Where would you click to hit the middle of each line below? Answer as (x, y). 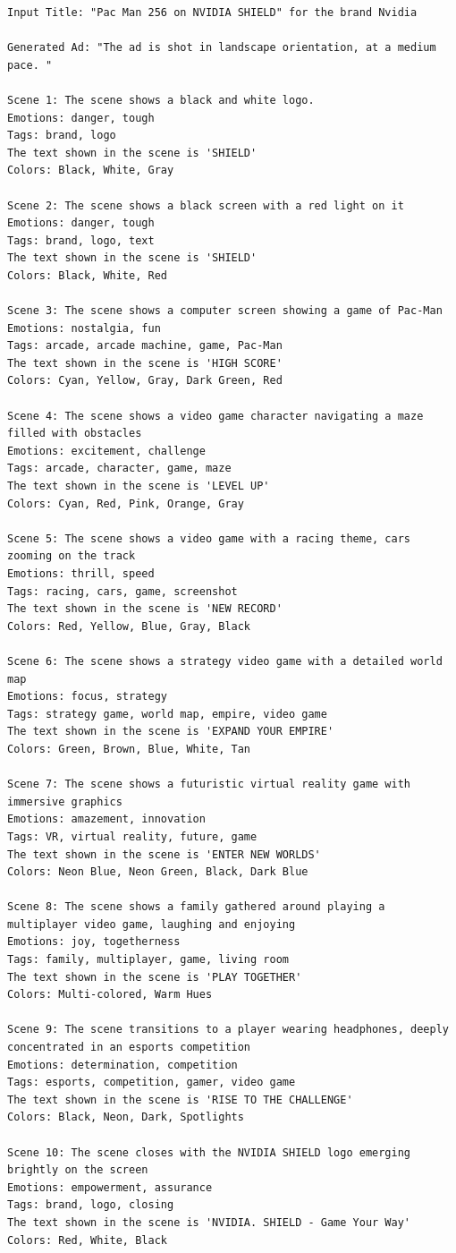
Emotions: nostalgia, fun (84, 328)
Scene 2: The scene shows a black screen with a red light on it (206, 205)
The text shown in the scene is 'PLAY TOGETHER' (155, 977)
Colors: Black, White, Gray (91, 170)
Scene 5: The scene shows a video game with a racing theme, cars (209, 538)
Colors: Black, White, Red (87, 275)
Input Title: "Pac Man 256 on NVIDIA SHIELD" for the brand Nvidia (212, 13)
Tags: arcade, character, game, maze (119, 469)
